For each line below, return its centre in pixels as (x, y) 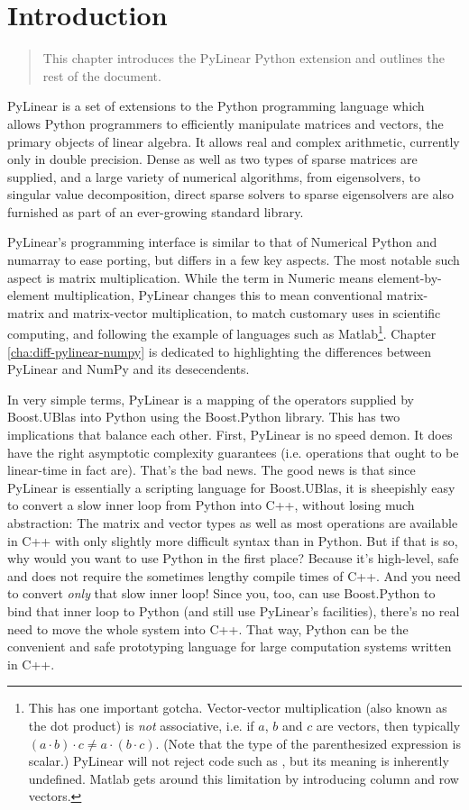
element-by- (409, 277)
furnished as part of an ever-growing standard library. (156, 211)
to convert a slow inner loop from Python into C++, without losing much (211, 505)
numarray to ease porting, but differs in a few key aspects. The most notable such (234, 260)
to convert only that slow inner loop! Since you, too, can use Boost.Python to (221, 593)
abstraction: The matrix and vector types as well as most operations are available (233, 523)
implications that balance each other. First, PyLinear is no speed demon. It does (230, 435)
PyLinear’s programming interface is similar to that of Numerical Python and (222, 242)
